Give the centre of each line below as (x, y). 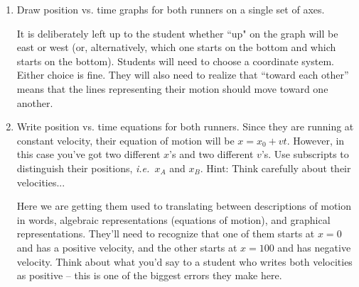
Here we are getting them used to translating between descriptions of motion (184, 206)
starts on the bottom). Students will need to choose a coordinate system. (175, 61)
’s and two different (211, 154)
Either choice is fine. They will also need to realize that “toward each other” (183, 75)
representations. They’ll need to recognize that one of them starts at (166, 233)
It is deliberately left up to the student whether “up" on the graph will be (177, 33)
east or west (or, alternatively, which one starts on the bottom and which (176, 47)
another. (35, 102)
